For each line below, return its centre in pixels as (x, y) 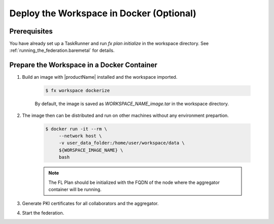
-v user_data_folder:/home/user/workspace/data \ (122, 143)
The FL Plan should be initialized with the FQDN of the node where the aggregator (134, 182)
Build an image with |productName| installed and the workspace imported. (100, 77)
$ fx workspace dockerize (78, 91)
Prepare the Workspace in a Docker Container (83, 65)
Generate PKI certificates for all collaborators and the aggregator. (90, 204)
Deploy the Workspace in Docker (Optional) (103, 13)
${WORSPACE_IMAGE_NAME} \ (91, 150)
